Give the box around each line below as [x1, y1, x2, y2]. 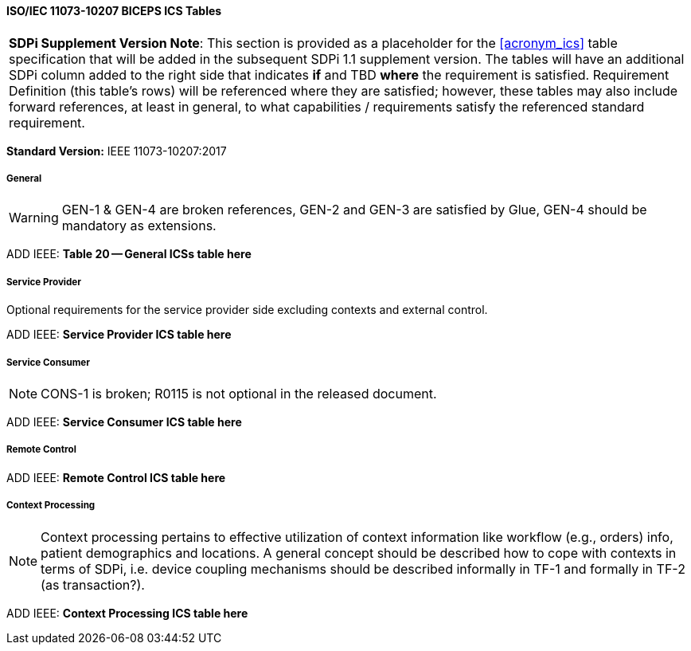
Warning [9, 210, 59, 226]
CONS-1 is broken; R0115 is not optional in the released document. [41, 385, 437, 402]
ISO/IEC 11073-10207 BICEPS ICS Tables [6, 4, 222, 18]
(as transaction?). [41, 576, 145, 593]
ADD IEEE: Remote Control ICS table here [6, 470, 226, 484]
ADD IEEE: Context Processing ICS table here [6, 606, 248, 620]
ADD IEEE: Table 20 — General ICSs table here [6, 247, 252, 261]
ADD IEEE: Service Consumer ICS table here [6, 414, 242, 429]
